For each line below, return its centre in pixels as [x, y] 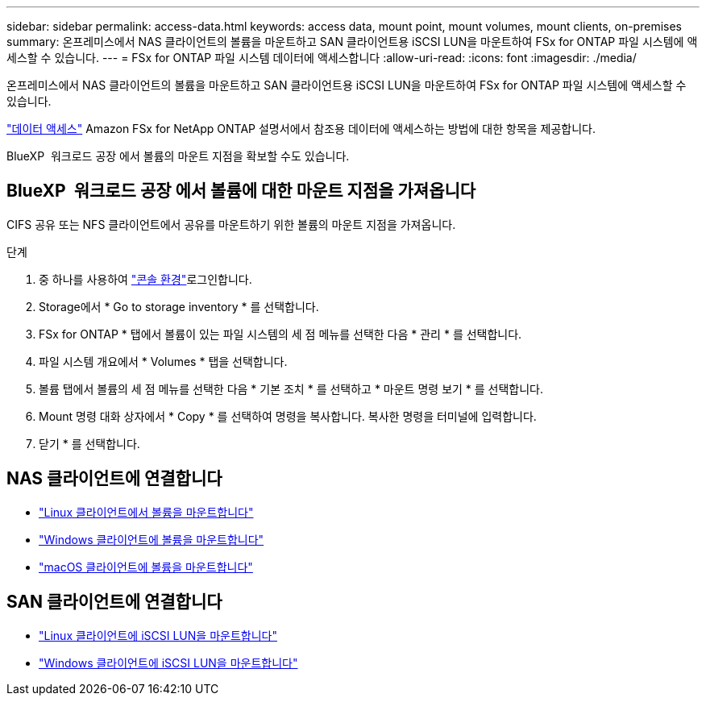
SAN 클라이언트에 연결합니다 [114, 602]
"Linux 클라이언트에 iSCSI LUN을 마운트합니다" [158, 635]
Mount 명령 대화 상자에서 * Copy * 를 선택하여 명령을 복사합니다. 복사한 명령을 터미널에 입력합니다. [288, 416]
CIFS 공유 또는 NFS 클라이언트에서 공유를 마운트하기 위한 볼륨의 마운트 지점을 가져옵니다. [231, 224]
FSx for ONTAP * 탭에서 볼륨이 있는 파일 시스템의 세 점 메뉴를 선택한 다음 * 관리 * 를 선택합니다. [280, 334]
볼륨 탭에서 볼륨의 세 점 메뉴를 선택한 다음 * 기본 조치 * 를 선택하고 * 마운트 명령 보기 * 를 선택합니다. [291, 388]
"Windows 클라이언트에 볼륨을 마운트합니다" [152, 539]
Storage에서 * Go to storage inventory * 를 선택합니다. [179, 306]
